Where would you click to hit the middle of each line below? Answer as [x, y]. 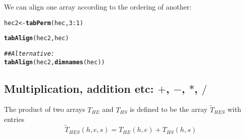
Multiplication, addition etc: [79, 88]
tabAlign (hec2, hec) [36, 38]
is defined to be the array [169, 109]
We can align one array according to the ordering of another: [98, 7]
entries [14, 119]
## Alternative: [29, 53]
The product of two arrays [45, 109]
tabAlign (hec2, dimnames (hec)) [55, 62]
